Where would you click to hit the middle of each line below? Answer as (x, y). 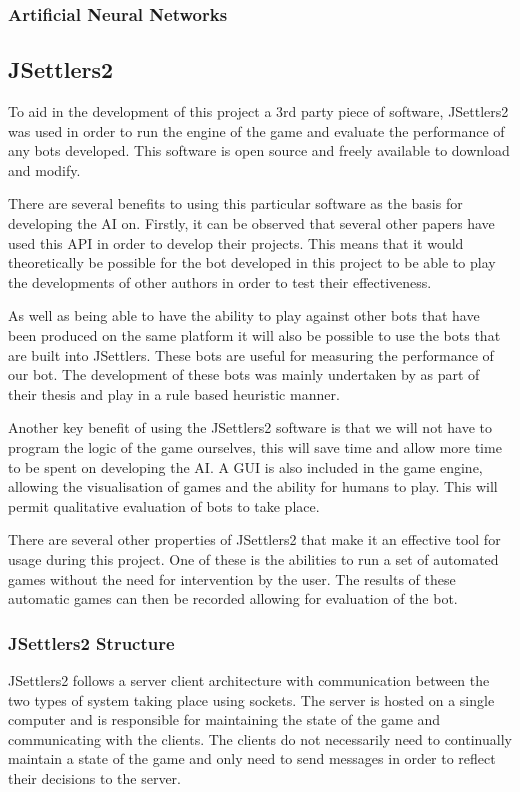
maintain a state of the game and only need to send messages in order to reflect (252, 758)
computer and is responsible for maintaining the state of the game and (224, 719)
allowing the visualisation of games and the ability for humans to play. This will (253, 486)
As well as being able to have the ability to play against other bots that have (244, 315)
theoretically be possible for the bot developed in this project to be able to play (252, 262)
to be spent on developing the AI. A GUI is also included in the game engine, (245, 466)
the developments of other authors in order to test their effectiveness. (220, 281)
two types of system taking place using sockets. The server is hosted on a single (251, 699)
